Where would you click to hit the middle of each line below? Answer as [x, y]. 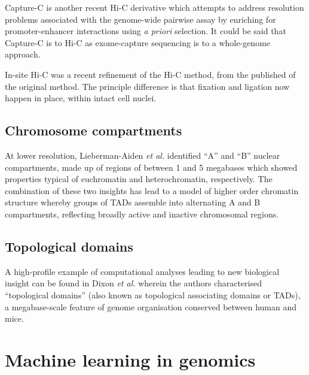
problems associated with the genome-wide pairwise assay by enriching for [140, 19]
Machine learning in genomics [130, 359]
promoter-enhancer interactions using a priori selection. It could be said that [146, 31]
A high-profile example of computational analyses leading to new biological [142, 271]
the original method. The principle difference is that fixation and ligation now [147, 86]
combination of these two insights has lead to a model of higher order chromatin [152, 190]
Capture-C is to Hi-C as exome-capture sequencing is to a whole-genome [138, 42]
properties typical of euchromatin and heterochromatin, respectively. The [139, 179]
